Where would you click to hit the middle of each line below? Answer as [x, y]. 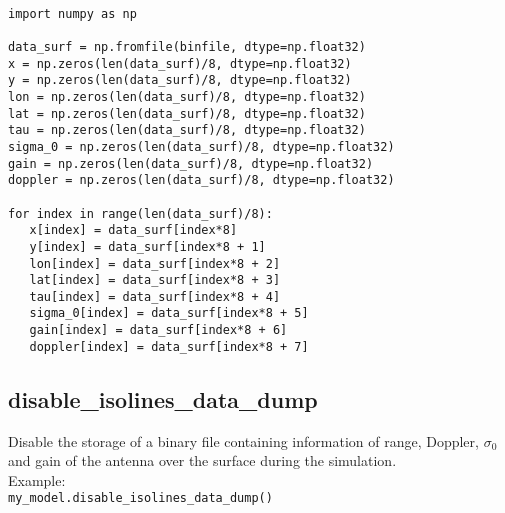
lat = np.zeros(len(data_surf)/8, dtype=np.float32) [187, 113]
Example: [37, 479]
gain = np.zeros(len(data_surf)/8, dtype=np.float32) [191, 163]
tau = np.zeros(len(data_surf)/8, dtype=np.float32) [187, 130]
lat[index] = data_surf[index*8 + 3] [155, 280]
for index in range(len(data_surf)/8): [140, 213]
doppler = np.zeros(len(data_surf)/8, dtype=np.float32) [201, 180]
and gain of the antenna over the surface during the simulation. [202, 460]
